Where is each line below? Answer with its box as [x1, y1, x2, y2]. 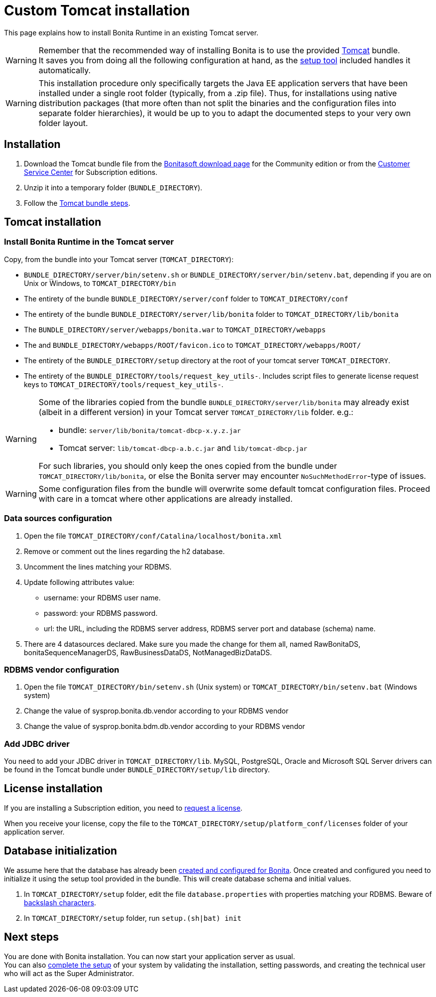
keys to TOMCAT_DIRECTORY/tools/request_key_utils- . [24, 380, 223, 389]
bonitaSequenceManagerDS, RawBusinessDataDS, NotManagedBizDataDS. [24, 648, 272, 657]
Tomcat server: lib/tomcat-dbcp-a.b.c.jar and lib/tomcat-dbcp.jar [58, 442, 308, 453]
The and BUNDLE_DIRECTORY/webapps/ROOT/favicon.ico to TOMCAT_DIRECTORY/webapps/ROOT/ [24, 340, 361, 349]
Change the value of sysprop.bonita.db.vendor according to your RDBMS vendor [24, 707, 289, 715]
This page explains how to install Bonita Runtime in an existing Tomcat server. [4, 28, 259, 37]
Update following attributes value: [24, 577, 134, 586]
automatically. [38, 65, 91, 75]
